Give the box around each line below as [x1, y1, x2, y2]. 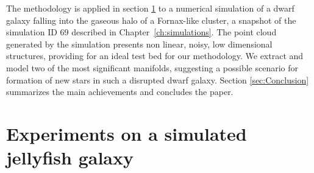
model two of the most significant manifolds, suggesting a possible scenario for [6, 61, 299, 74]
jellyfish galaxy [6, 145, 134, 170]
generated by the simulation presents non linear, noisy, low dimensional [6, 37, 273, 50]
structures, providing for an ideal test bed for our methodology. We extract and [6, 49, 304, 62]
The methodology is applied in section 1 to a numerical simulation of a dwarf [6, 2, 294, 14]
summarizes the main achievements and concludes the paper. [6, 85, 234, 98]
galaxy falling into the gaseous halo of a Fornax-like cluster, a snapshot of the [6, 13, 296, 26]
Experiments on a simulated [6, 121, 247, 146]
